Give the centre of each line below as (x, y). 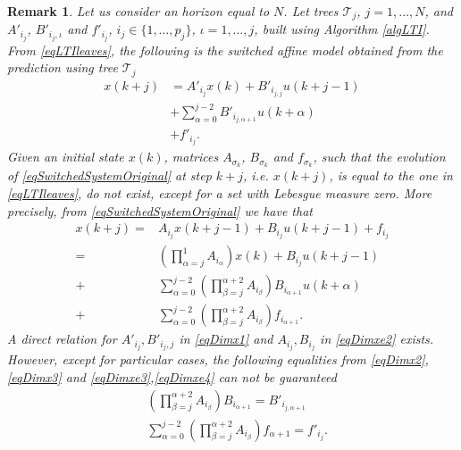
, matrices (191, 157)
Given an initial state (66, 157)
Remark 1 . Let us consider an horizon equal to (138, 11)
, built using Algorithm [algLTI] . (342, 29)
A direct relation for (62, 339)
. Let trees (311, 11)
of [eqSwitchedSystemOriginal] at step (109, 175)
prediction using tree (63, 67)
